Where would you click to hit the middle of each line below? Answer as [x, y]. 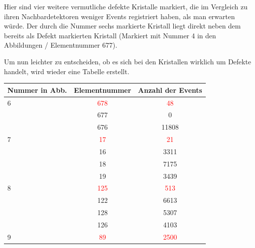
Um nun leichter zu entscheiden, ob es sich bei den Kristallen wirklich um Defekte [127, 61]
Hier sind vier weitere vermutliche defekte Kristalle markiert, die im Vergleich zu [126, 6]
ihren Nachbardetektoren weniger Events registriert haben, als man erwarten [119, 16]
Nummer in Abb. [37, 90]
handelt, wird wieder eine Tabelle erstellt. [67, 71]
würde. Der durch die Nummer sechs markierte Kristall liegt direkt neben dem [122, 26]
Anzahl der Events [170, 90]
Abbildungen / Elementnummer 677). [61, 45]
